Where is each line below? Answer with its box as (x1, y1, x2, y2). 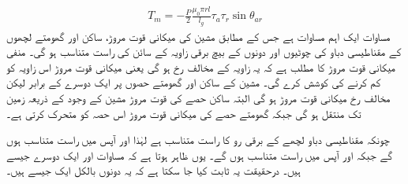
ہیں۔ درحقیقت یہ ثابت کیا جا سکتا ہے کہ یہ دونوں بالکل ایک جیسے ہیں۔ (6, 162, 301, 178)
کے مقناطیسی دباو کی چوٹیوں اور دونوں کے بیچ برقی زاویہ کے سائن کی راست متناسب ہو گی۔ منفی (6, 43, 402, 60)
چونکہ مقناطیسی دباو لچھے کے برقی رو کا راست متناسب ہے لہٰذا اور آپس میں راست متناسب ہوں (6, 131, 390, 148)
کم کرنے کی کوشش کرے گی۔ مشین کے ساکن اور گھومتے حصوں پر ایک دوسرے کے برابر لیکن (6, 74, 381, 90)
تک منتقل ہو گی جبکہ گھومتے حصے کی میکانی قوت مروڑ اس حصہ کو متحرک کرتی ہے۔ (6, 105, 361, 121)
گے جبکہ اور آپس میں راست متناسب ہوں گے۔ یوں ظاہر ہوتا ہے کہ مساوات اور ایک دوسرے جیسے (6, 146, 392, 163)
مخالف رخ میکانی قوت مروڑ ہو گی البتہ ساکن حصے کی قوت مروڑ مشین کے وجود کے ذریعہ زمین (6, 89, 391, 105)
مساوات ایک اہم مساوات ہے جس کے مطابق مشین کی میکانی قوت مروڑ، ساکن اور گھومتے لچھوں (6, 28, 391, 44)
